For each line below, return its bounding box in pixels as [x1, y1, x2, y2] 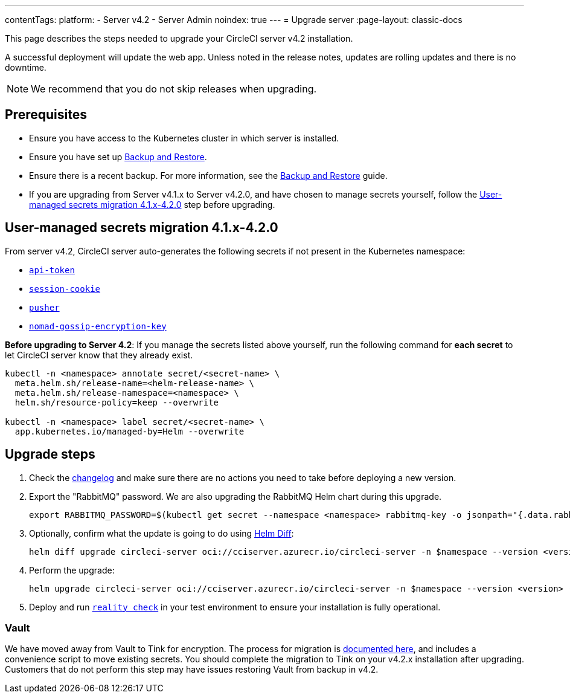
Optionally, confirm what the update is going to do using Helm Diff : [29, 528, 294, 538]
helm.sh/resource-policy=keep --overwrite [14, 397, 219, 407]
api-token [29, 265, 75, 275]
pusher [29, 302, 60, 312]
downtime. [5, 62, 46, 73]
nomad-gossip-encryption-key [29, 321, 167, 331]
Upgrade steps [5, 447, 95, 462]
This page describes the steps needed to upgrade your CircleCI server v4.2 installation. [5, 33, 353, 44]
